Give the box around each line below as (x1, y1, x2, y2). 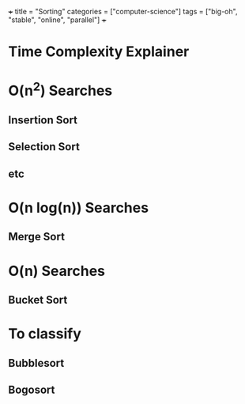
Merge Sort (8, 230, 66, 244)
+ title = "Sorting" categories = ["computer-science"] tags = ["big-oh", (8, 7, 238, 16)
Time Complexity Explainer (8, 43, 190, 61)
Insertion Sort (8, 114, 77, 127)
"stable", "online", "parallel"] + (8, 15, 107, 25)
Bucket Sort (8, 293, 68, 307)
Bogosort (8, 383, 55, 396)
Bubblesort (8, 356, 65, 370)
